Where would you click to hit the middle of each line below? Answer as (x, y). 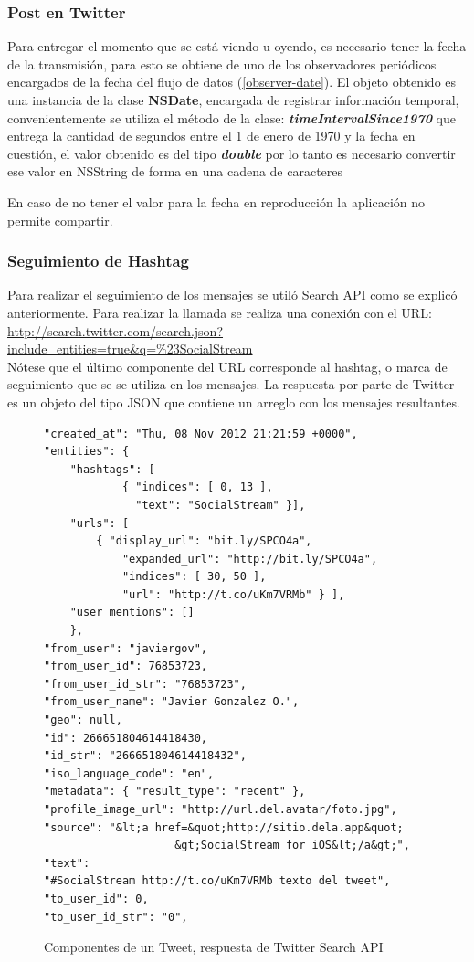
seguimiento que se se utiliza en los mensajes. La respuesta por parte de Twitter (231, 384)
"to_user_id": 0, (96, 899)
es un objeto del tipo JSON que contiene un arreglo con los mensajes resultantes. (234, 402)
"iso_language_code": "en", (129, 773)
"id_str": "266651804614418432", (145, 756)
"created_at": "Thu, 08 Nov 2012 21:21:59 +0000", (201, 433)
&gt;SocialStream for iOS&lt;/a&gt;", (292, 846)
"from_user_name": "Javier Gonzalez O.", (172, 702)
